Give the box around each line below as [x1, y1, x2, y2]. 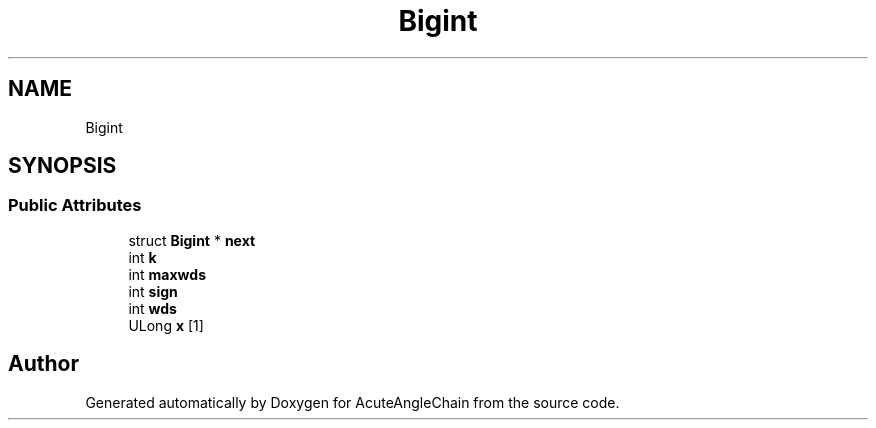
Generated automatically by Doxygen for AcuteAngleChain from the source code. [85, 393, 620, 411]
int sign [128, 282, 178, 300]
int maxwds [128, 265, 206, 283]
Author [8, 351, 79, 377]
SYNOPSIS [8, 153, 117, 179]
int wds [128, 299, 177, 317]
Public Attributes [8, 195, 142, 216]
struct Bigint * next [128, 231, 256, 249]
